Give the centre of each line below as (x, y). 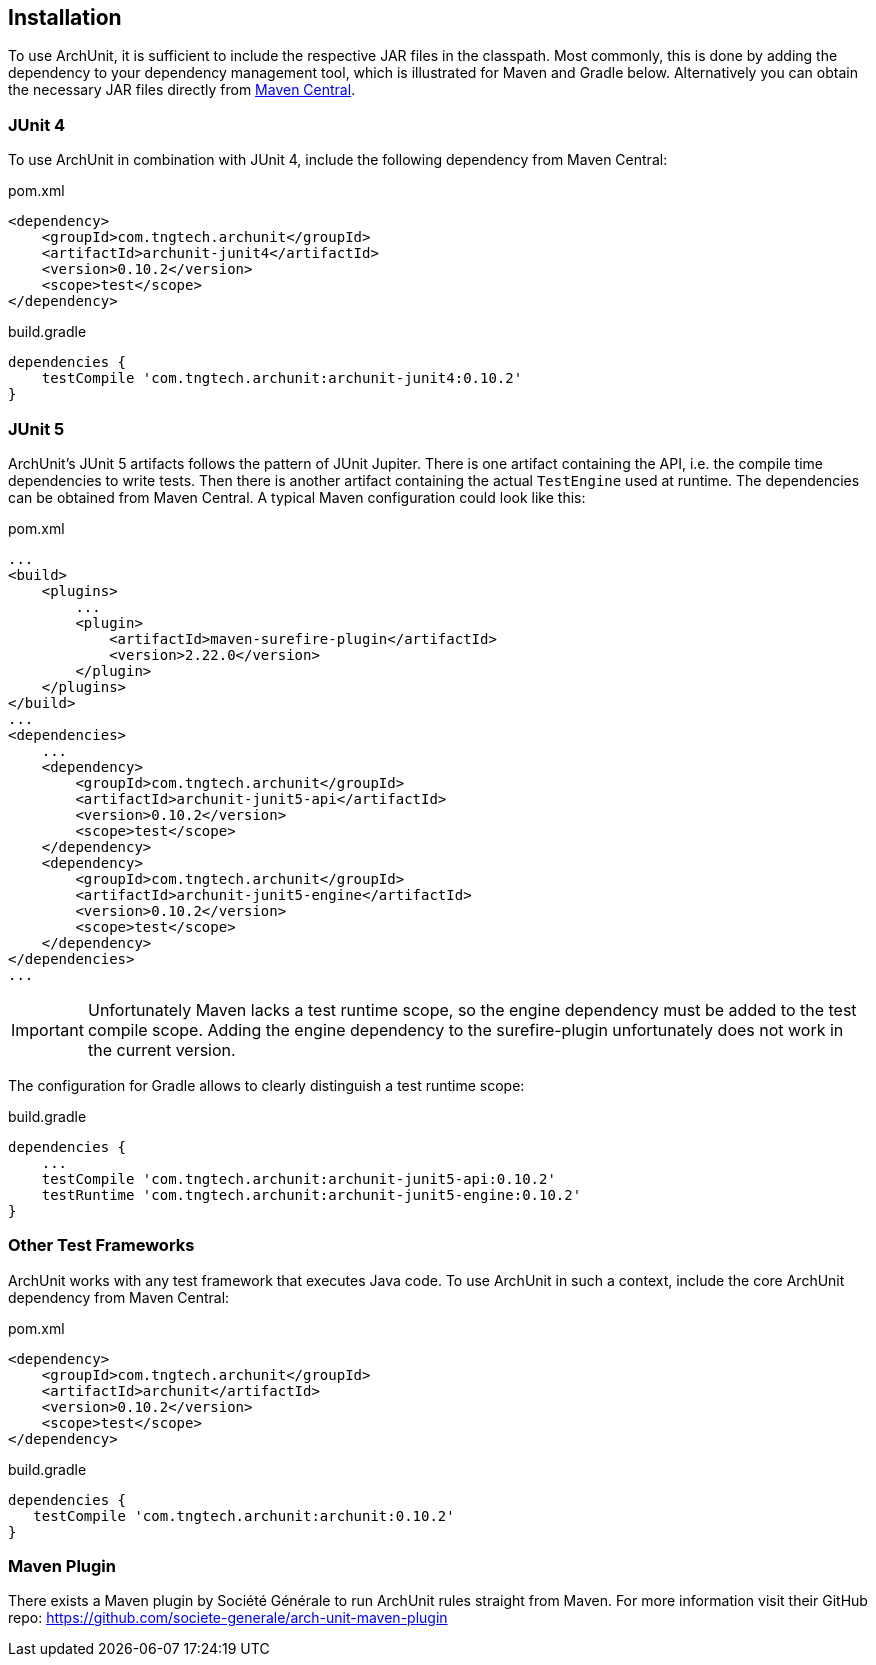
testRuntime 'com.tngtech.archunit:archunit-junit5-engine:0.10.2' (311, 1194)
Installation (65, 17)
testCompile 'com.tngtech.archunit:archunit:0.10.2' (244, 1515)
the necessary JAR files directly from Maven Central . (182, 90)
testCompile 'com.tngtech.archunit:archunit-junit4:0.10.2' (282, 378)
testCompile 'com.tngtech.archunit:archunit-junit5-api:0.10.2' (298, 1178)
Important (47, 1029)
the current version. (161, 1049)
